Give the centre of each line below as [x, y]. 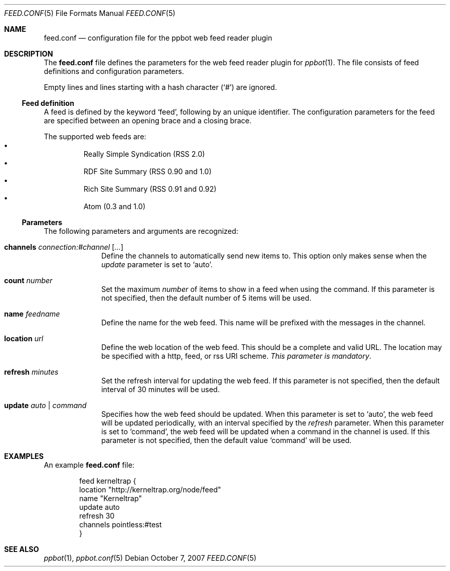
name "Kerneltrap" [111, 498]
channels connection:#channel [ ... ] [64, 247]
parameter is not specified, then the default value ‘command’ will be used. [227, 440]
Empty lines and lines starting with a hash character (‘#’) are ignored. [161, 87]
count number [29, 280]
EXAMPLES [24, 456]
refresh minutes [31, 372]
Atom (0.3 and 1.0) [114, 206]
